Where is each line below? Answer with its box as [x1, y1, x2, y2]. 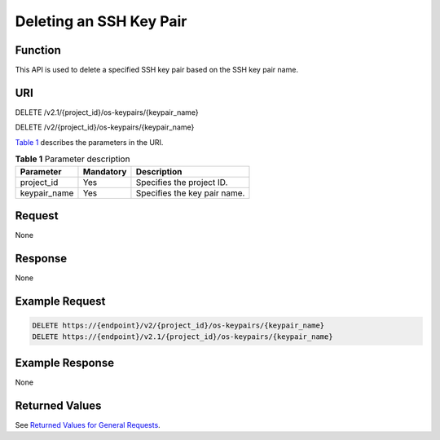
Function [15, 43, 61, 57]
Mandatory [82, 165, 127, 177]
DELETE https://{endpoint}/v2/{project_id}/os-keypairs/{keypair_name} [32, 320, 325, 330]
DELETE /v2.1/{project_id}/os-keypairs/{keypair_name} [15, 107, 199, 117]
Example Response [15, 355, 114, 370]
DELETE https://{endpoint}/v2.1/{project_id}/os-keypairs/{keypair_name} [32, 332, 333, 341]
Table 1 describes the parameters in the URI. [15, 137, 164, 147]
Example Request [15, 294, 106, 308]
